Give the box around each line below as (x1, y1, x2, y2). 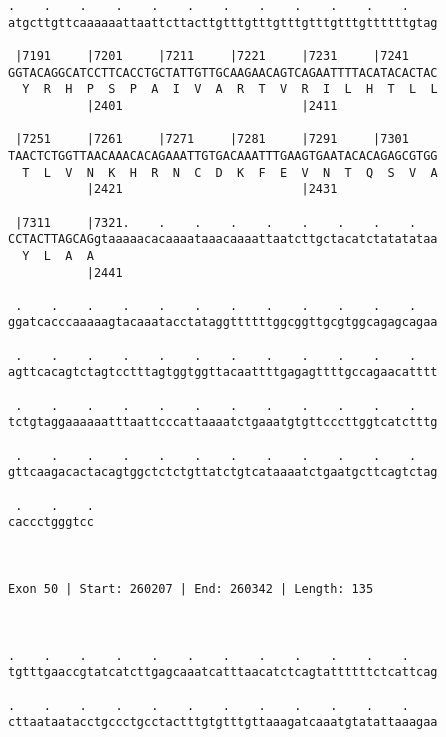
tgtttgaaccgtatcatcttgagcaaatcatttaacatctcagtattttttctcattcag (8, 665, 438, 680)
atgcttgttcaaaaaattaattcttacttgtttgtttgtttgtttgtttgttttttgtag (8, 15, 438, 30)
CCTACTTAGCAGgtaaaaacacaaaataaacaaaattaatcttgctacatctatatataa (8, 232, 438, 247)
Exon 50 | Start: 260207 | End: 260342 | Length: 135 (8, 581, 374, 596)
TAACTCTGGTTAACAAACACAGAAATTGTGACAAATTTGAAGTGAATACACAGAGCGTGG (8, 148, 438, 163)
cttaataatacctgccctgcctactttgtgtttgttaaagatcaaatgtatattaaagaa (8, 715, 438, 730)
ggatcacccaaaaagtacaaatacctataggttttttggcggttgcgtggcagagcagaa (8, 315, 438, 330)
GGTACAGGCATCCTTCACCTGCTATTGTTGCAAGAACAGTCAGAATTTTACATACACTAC (8, 65, 438, 80)
